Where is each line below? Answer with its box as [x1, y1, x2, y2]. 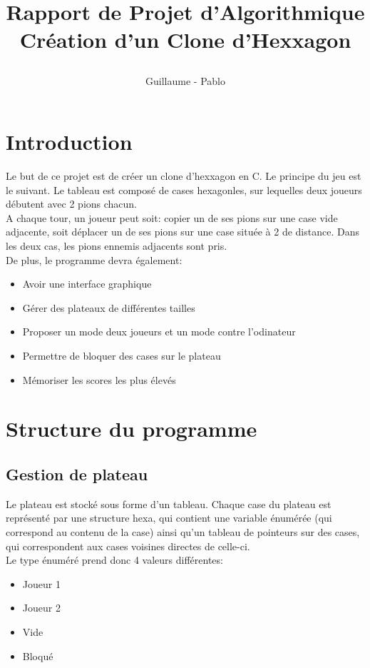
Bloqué [22, 648, 53, 663]
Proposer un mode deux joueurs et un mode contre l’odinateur [22, 324, 296, 339]
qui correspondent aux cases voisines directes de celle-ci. [6, 538, 250, 553]
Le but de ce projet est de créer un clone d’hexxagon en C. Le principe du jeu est [6, 168, 361, 183]
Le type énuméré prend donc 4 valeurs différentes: [6, 552, 223, 567]
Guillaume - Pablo [145, 73, 225, 88]
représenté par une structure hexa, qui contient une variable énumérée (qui [6, 510, 332, 525]
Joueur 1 [22, 576, 61, 591]
